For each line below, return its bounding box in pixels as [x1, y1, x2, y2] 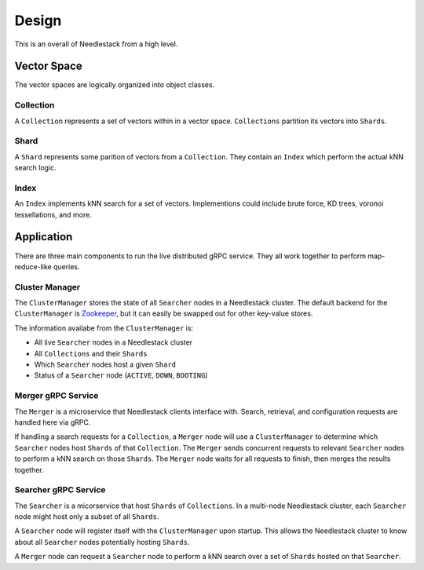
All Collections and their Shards [34, 349, 148, 358]
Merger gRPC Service [14, 390, 99, 401]
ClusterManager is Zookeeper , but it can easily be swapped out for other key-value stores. [14, 309, 313, 318]
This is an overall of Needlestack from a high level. [14, 39, 178, 49]
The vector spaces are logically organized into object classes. [14, 80, 215, 90]
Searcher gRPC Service [14, 484, 106, 495]
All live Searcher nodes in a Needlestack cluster [34, 338, 192, 347]
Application [14, 230, 73, 243]
